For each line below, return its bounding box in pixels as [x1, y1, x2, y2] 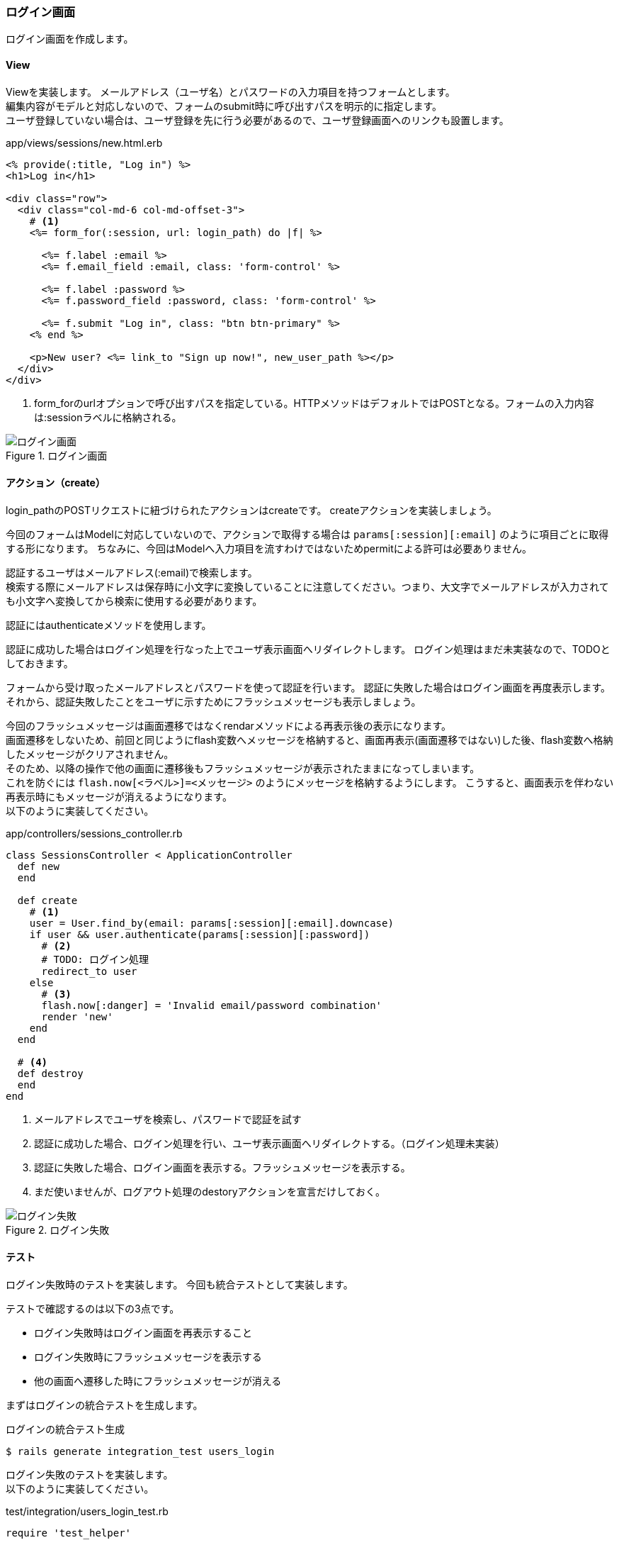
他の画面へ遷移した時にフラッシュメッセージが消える [34, 1375, 282, 1388]
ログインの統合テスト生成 [6, 1423, 125, 1436]
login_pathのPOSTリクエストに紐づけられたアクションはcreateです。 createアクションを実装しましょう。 [6, 503, 497, 516]
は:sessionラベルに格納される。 [34, 411, 182, 423]
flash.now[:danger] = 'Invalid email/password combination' [41, 999, 382, 1011]
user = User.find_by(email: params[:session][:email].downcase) [29, 917, 394, 929]
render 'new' [41, 1010, 113, 1022]
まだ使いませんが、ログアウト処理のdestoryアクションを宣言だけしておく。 [34, 1185, 386, 1198]
